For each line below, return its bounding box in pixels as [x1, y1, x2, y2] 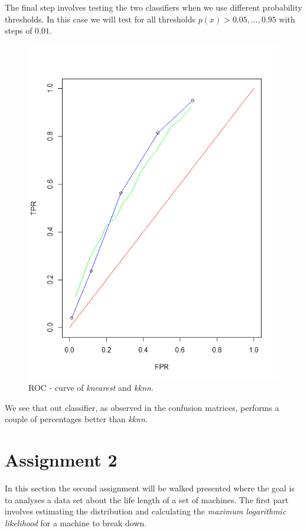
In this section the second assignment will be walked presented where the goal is [5, 482, 295, 494]
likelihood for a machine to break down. [5, 516, 147, 529]
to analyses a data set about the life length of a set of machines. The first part [5, 493, 289, 506]
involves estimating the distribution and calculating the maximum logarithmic [5, 505, 286, 517]
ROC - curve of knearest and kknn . [28, 381, 153, 394]
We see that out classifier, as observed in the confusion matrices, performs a [5, 401, 279, 413]
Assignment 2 [5, 448, 117, 472]
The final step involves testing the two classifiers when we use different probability [5, 1, 302, 13]
